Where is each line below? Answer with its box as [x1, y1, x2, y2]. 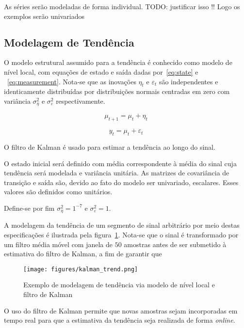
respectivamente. [56, 95, 105, 106]
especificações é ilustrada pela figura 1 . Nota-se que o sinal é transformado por [4, 230, 239, 240]
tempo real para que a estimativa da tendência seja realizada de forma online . [4, 315, 235, 325]
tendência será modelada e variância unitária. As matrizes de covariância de [4, 168, 229, 178]
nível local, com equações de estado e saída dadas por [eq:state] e [4, 66, 198, 77]
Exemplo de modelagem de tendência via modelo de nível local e [23, 280, 215, 290]
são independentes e [159, 76, 218, 86]
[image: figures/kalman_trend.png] [23, 266, 138, 273]
